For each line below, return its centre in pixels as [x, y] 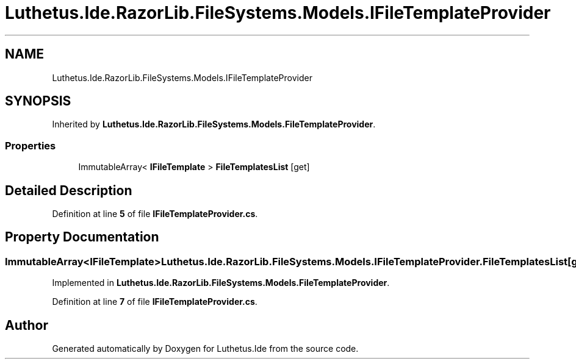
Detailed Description [69, 190]
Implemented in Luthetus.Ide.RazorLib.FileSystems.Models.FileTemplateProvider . [221, 283]
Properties [31, 145]
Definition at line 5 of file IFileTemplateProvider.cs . [155, 214]
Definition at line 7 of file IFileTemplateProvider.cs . [155, 302]
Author [27, 325]
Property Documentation [82, 237]
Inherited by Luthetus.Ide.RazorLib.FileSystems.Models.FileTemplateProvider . [214, 124]
